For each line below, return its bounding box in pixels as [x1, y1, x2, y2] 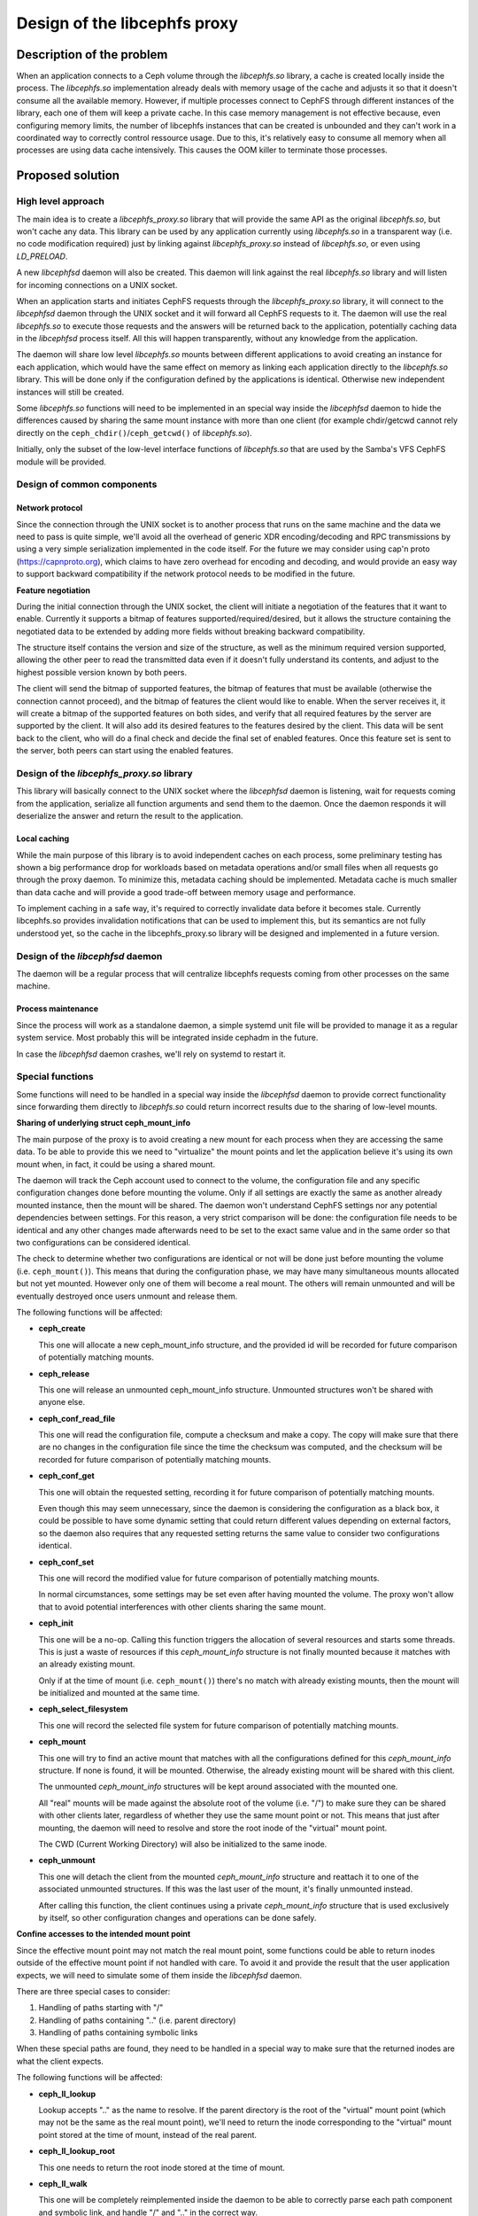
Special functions [16, 1071, 94, 1083]
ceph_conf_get [38, 1471, 95, 1481]
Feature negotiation [16, 585, 91, 596]
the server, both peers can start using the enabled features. [16, 745, 234, 756]
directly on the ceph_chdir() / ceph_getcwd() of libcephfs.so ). [16, 427, 252, 438]
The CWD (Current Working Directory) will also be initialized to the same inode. [38, 1839, 328, 1849]
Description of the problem [16, 47, 168, 62]
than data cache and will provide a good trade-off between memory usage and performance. [16, 886, 356, 897]
